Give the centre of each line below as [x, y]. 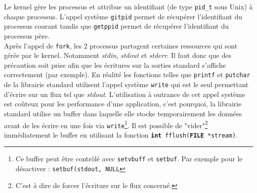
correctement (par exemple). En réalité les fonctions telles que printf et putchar [127, 74]
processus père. [27, 35]
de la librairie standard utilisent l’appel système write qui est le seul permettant [126, 84]
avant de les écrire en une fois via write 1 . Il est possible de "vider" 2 [106, 124]
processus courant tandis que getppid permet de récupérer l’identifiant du [116, 26]
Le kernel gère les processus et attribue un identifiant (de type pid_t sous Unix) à [128, 6]
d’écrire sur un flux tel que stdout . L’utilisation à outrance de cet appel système [125, 94]
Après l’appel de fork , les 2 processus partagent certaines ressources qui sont [121, 45]
